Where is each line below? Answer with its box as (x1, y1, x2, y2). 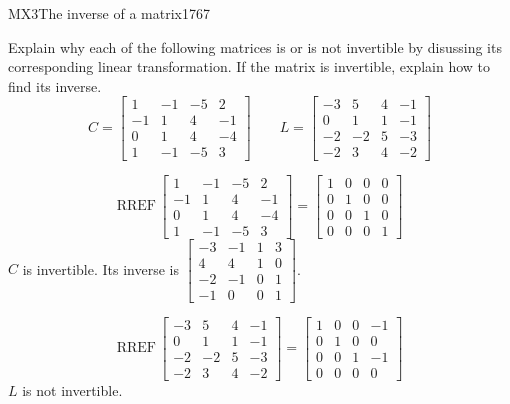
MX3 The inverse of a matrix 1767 (8, 3, 210, 23)
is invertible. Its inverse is (22, 258, 179, 279)
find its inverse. (8, 75, 102, 96)
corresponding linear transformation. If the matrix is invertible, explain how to (8, 56, 491, 77)
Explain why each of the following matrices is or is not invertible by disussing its (8, 36, 502, 57)
